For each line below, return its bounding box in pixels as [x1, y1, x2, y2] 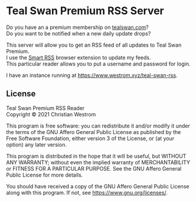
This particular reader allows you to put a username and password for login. [6, 60, 191, 67]
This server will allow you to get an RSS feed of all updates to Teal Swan [6, 41, 182, 48]
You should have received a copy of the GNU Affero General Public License [6, 183, 190, 190]
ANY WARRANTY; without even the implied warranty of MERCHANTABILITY [6, 158, 191, 166]
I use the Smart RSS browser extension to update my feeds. [6, 54, 152, 61]
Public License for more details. [6, 171, 83, 178]
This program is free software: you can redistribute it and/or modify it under [6, 122, 190, 129]
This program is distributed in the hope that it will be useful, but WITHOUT [6, 152, 187, 159]
